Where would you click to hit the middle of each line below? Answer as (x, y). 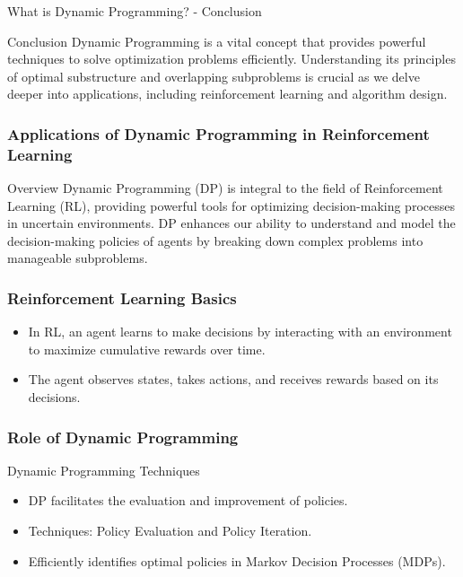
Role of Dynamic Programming (123, 437)
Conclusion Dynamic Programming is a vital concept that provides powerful (217, 41)
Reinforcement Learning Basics (122, 298)
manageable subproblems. (78, 258)
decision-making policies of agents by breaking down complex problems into (215, 240)
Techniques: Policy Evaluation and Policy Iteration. (170, 531)
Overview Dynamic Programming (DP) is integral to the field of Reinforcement (225, 188)
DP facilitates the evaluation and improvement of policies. (188, 500)
